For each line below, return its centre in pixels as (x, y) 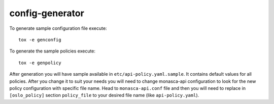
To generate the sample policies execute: (53, 51)
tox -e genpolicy (40, 63)
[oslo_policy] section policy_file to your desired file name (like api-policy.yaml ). (104, 95)
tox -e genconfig (40, 40)
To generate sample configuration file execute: (58, 28)
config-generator (47, 13)
